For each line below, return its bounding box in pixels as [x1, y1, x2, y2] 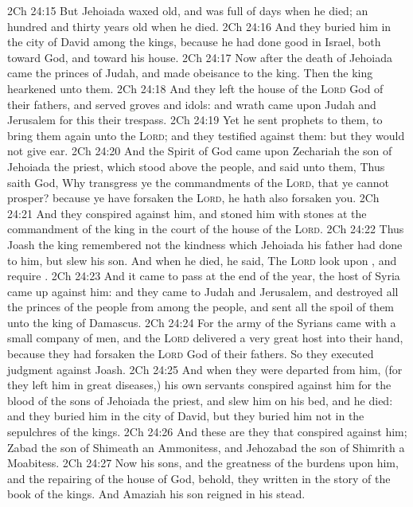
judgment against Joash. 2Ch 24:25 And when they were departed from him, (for [7, 361, 403, 377]
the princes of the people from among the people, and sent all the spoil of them [7, 298, 395, 315]
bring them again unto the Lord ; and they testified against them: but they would [7, 127, 405, 143]
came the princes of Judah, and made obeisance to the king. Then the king [7, 64, 373, 81]
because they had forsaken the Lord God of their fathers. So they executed [7, 345, 374, 362]
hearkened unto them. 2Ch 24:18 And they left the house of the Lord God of [7, 80, 384, 96]
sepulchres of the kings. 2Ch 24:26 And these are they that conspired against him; [7, 423, 407, 440]
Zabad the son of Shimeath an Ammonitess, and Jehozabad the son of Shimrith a [7, 439, 405, 455]
